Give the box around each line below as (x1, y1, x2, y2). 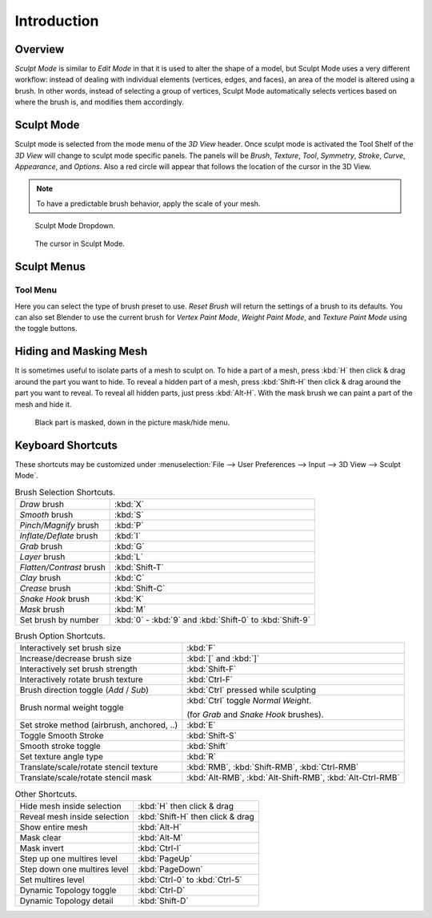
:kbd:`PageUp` (138, 853, 193, 864)
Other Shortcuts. (14, 788, 78, 799)
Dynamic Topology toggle (19, 884, 117, 896)
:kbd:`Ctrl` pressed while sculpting (186, 685, 316, 696)
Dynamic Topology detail (19, 895, 114, 906)
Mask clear (19, 831, 62, 843)
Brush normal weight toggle (19, 702, 124, 713)
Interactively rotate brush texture (19, 674, 143, 685)
